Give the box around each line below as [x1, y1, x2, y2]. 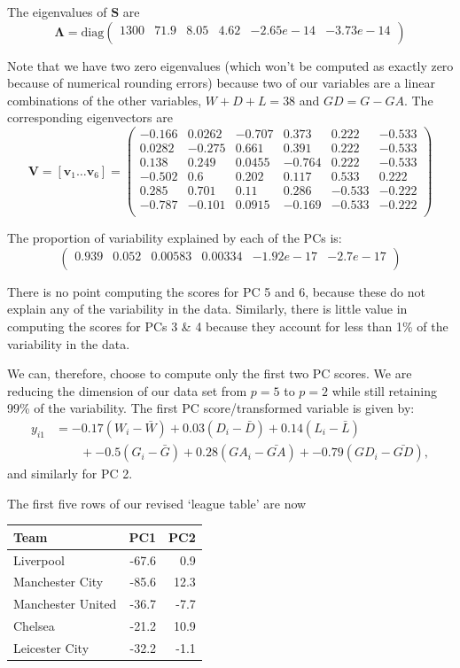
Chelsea [13, 617, 55, 635]
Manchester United [13, 594, 117, 613]
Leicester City [13, 638, 90, 656]
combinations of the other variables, [7, 90, 202, 109]
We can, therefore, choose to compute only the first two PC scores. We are [7, 364, 412, 383]
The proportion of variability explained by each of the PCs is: [7, 229, 342, 247]
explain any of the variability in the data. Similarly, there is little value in [7, 299, 408, 318]
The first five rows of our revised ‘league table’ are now [7, 493, 307, 512]
